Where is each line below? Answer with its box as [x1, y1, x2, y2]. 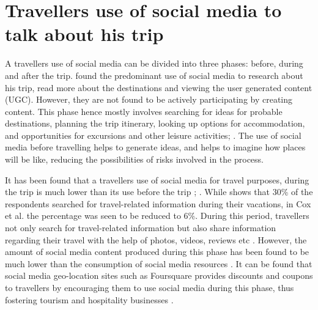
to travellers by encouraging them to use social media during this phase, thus [5, 281, 294, 293]
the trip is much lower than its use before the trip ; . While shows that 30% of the [5, 185, 313, 198]
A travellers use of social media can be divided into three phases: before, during [5, 57, 303, 70]
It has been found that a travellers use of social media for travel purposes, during [5, 173, 309, 186]
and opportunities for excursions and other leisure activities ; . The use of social [5, 128, 301, 141]
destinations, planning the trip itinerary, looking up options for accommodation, [5, 117, 305, 130]
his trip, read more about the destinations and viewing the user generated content [5, 81, 312, 94]
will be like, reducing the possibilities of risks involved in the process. [5, 153, 264, 166]
